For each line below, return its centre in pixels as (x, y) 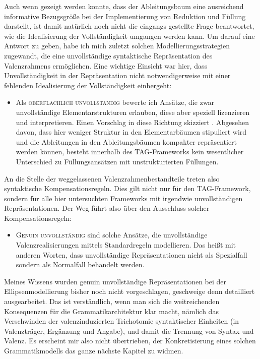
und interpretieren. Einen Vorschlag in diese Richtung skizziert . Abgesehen (132, 122)
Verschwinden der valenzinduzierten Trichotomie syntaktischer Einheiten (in (122, 321)
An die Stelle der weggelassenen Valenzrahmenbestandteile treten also (112, 178)
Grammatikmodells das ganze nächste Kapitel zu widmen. (94, 350)
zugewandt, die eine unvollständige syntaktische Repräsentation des (108, 55)
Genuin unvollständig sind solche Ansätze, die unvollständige (112, 235)
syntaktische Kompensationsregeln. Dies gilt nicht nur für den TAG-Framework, (127, 188)
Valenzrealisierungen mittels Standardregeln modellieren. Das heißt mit (126, 245)
